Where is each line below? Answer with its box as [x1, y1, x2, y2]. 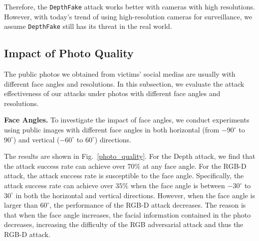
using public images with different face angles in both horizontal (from [4, 124, 220, 135]
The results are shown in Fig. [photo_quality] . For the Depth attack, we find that [4, 151, 256, 161]
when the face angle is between [130, 180, 225, 191]
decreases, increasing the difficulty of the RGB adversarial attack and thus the [4, 219, 244, 230]
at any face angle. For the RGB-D [142, 160, 247, 171]
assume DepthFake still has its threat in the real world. [4, 21, 172, 31]
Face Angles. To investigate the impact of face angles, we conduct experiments [4, 115, 250, 125]
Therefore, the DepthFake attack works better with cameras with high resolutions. [4, 1, 255, 11]
